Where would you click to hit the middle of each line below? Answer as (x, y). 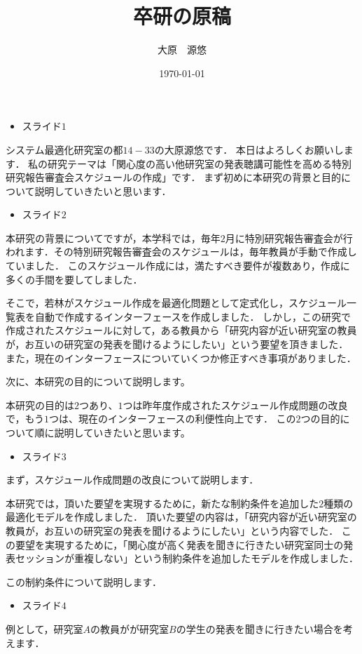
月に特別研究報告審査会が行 (289, 238)
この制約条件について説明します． (84, 581)
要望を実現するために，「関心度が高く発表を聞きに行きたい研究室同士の (179, 544)
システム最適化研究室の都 (64, 149)
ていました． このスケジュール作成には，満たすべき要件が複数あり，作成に (178, 266)
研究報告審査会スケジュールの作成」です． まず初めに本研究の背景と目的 (174, 177)
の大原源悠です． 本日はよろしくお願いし (249, 149)
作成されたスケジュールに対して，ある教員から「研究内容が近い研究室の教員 (181, 330)
